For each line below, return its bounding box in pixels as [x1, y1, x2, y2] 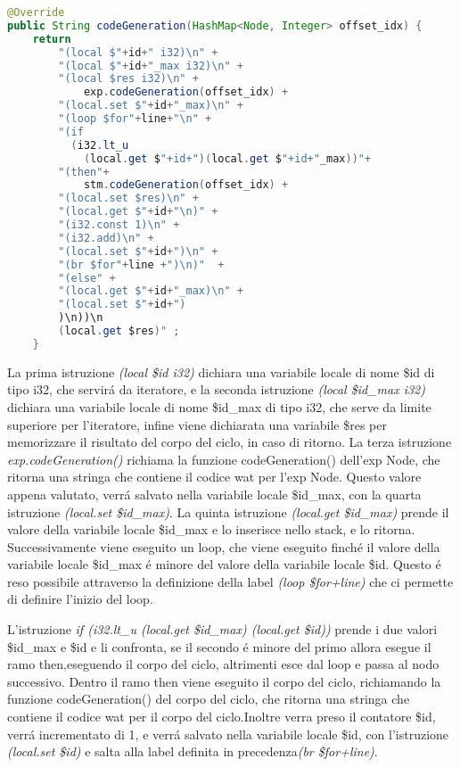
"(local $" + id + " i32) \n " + [58, 45, 218, 59]
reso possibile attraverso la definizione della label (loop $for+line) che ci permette [7, 572, 454, 590]
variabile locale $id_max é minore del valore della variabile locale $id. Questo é [7, 555, 441, 573]
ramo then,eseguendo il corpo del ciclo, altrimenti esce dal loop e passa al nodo [7, 655, 439, 673]
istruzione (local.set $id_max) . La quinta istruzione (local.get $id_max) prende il [7, 502, 449, 521]
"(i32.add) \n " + [58, 231, 154, 244]
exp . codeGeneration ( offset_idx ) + [83, 86, 289, 99]
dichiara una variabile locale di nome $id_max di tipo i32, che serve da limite [7, 397, 431, 416]
